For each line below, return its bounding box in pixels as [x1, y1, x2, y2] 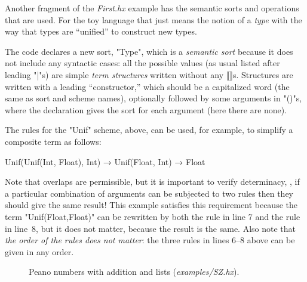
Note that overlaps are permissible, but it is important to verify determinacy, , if [5, 175, 300, 188]
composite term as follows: [5, 135, 102, 147]
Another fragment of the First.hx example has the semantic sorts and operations [5, 2, 299, 14]
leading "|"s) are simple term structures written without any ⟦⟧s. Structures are [5, 68, 293, 80]
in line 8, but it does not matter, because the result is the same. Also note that [5, 222, 296, 234]
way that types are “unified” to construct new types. [5, 25, 197, 38]
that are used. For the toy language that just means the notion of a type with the [5, 13, 302, 26]
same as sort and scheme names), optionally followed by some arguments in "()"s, [5, 92, 302, 104]
